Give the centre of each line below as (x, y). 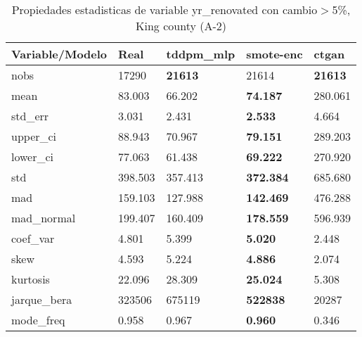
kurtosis (31, 279)
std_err (30, 116)
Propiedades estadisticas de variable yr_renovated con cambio (164, 9)
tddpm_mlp (201, 54)
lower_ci (33, 157)
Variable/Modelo (59, 54)
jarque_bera (42, 299)
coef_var (33, 238)
